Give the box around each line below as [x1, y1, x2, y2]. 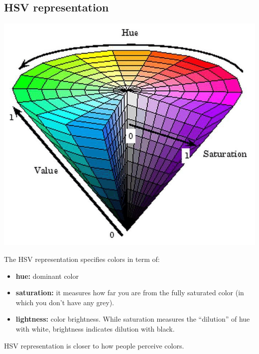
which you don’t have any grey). [15, 297, 115, 307]
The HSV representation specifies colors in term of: [4, 254, 160, 264]
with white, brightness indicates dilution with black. [15, 324, 175, 334]
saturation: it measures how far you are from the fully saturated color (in [15, 287, 244, 298]
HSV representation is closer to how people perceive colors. [4, 340, 184, 351]
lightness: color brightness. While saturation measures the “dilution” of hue [15, 314, 250, 324]
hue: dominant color [15, 270, 79, 281]
